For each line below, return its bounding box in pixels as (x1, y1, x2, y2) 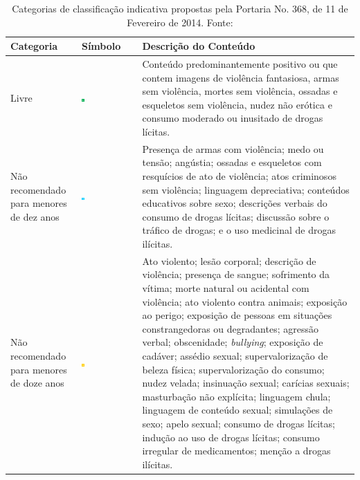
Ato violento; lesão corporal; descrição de (142, 253, 316, 268)
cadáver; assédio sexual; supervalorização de (142, 349, 328, 362)
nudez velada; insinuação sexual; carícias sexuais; (142, 376, 350, 390)
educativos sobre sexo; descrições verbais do (142, 196, 327, 210)
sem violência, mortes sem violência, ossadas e (142, 84, 338, 98)
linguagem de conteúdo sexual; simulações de (142, 403, 333, 417)
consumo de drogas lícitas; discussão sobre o (142, 209, 330, 223)
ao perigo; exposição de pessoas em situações (142, 308, 332, 322)
